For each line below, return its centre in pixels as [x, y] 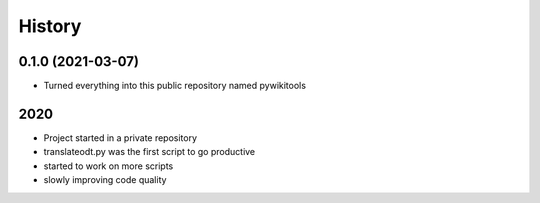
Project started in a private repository [120, 137]
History [50, 26]
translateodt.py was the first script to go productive [149, 152]
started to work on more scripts [108, 166]
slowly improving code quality [105, 180]
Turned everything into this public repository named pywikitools [175, 86]
